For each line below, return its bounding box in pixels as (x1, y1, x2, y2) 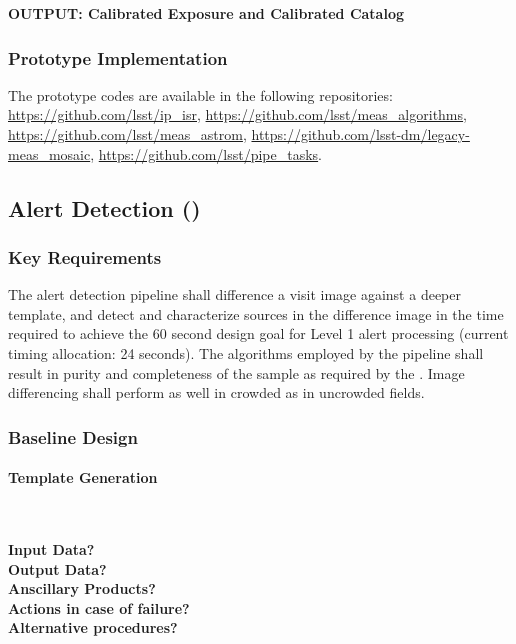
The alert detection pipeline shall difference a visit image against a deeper (8, 284, 461, 305)
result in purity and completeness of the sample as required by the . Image (8, 362, 465, 383)
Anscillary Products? (8, 578, 156, 599)
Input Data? (8, 538, 95, 559)
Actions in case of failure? (8, 597, 190, 618)
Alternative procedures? (8, 617, 178, 638)
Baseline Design (8, 424, 138, 449)
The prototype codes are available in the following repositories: (8, 84, 393, 105)
